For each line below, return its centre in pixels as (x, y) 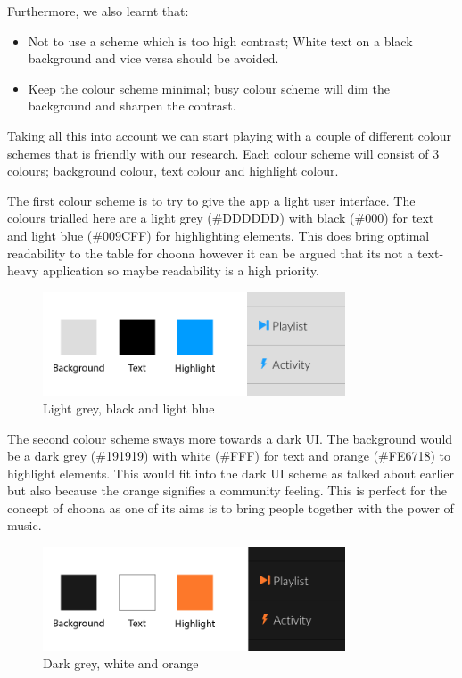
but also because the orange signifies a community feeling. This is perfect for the (227, 490)
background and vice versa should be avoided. (153, 58)
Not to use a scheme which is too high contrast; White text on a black (220, 41)
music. (25, 525)
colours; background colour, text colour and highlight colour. (173, 171)
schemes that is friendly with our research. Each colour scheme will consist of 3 (223, 153)
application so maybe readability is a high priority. (181, 270)
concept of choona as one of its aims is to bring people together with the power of (231, 507)
